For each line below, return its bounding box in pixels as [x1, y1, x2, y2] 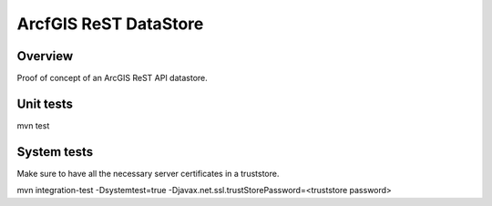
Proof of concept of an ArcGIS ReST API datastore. [16, 73, 209, 84]
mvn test [16, 119, 50, 131]
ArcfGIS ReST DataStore [16, 14, 204, 34]
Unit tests [16, 96, 73, 111]
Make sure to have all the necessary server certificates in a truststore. [16, 168, 280, 179]
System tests [16, 144, 94, 160]
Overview [16, 48, 74, 64]
